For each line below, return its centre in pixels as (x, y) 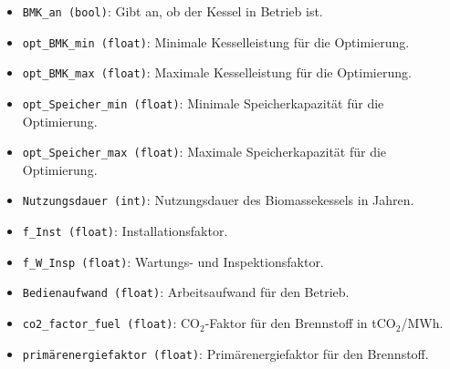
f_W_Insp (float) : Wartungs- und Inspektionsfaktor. (173, 261)
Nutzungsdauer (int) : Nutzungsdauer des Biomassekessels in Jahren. (218, 200)
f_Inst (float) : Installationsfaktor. (125, 231)
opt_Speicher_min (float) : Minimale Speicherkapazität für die (203, 102)
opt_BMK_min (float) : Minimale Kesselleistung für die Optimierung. (216, 41)
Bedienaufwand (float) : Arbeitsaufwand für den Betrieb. (186, 292)
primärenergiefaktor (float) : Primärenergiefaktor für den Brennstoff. (225, 353)
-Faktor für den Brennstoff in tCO (300, 323)
